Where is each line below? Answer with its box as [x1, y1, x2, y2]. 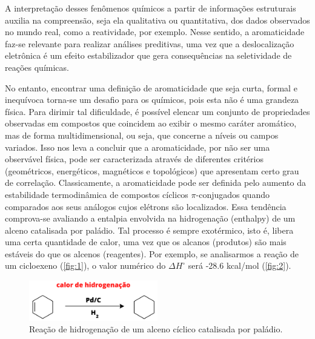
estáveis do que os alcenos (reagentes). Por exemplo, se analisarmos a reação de [5, 247, 299, 260]
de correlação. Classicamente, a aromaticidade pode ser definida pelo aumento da [5, 176, 306, 189]
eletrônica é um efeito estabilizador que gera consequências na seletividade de [5, 49, 292, 62]
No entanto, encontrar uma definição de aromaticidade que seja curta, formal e [5, 81, 297, 94]
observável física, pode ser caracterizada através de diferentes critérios [5, 153, 264, 165]
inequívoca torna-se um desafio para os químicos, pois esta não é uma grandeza [5, 93, 299, 106]
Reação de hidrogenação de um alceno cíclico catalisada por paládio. [29, 323, 283, 335]
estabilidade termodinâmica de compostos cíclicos [5, 188, 188, 200]
